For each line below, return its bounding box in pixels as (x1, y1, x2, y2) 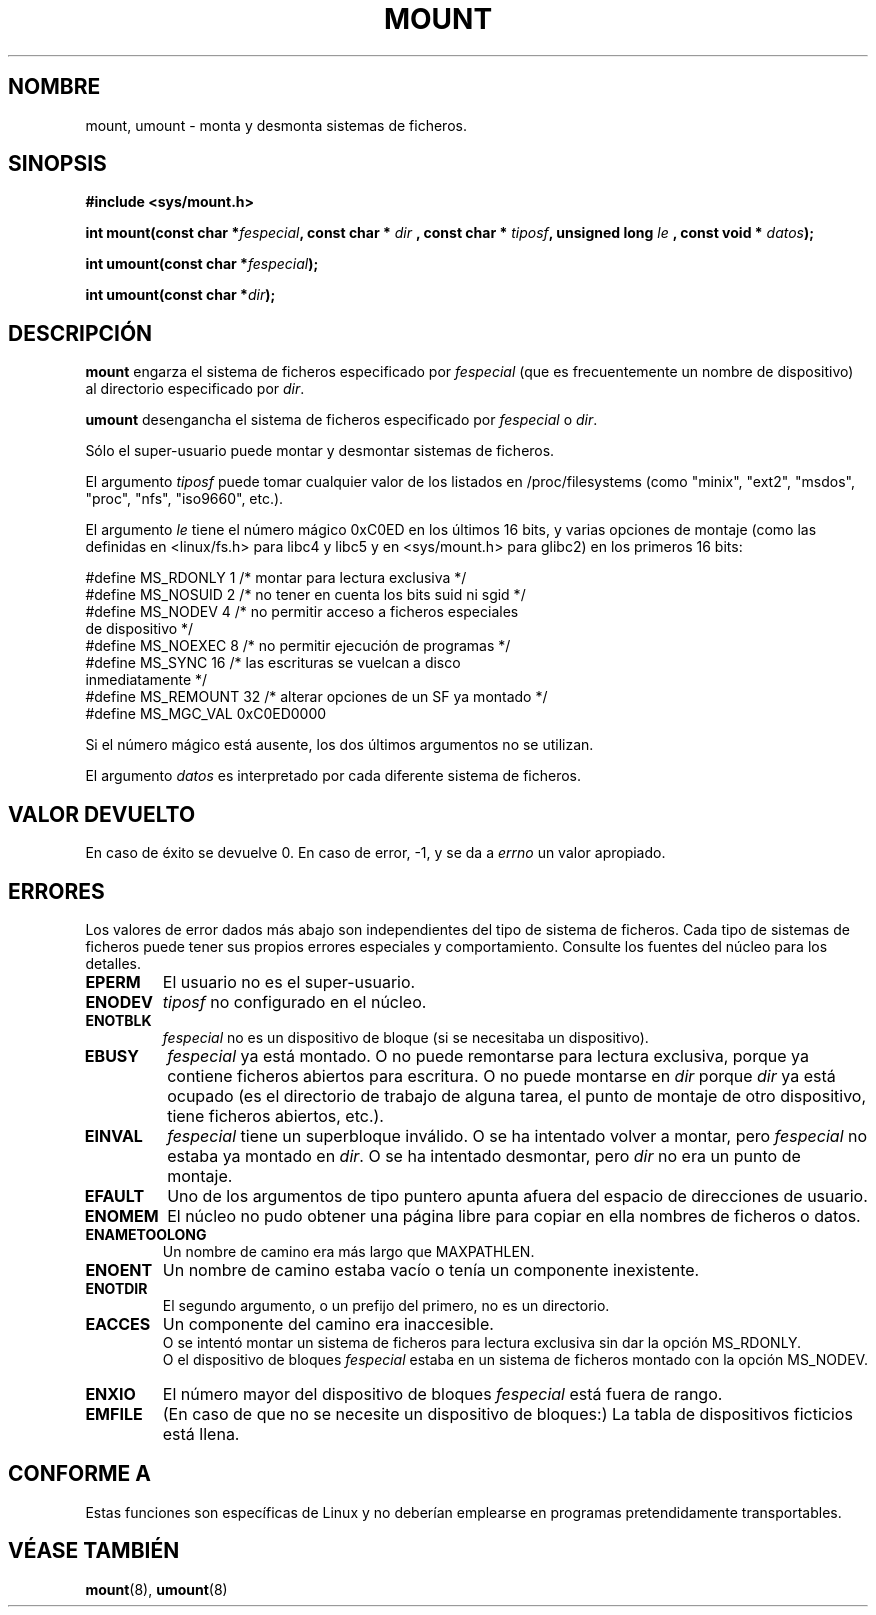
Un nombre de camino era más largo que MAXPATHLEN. (162, 1242, 535, 1260)
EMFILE (85, 1403, 143, 1424)
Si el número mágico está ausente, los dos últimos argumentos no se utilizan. (85, 736, 594, 754)
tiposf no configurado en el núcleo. (162, 991, 427, 1012)
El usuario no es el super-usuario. (162, 971, 416, 992)
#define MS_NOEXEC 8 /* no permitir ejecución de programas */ (85, 637, 511, 655)
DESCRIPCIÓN (8, 320, 153, 346)
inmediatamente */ (85, 671, 208, 689)
